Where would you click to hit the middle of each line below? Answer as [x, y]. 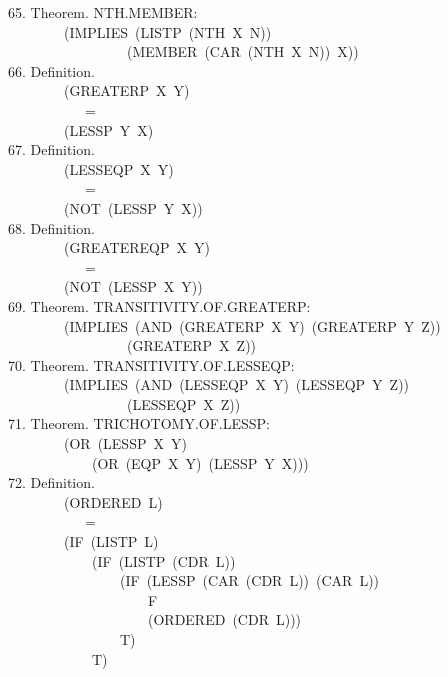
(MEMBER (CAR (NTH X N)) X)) [242, 51]
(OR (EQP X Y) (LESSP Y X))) [200, 462]
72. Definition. [51, 482]
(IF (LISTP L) [111, 541]
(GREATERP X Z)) [191, 345]
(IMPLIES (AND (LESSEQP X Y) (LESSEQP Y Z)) [236, 384]
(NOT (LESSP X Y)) [133, 286]
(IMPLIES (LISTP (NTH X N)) [167, 31]
